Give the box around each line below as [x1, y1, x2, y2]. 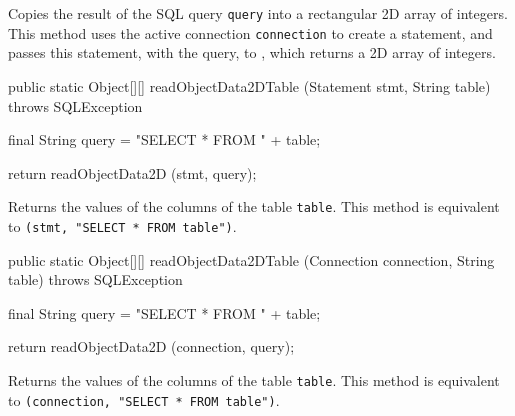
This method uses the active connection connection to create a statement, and [8, 22, 493, 43]
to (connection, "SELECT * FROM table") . [8, 389, 280, 410]
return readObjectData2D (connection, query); [8, 336, 295, 357]
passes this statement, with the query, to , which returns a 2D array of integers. [8, 42, 496, 63]
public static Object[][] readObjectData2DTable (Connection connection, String [8, 249, 495, 270]
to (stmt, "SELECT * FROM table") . [8, 215, 237, 236]
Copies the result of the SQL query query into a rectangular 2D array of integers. [8, 3, 508, 23]
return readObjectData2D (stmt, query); [8, 162, 257, 183]
